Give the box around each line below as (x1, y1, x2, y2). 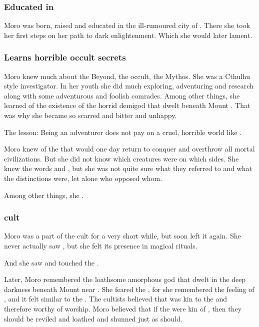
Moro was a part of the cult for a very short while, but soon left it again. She (4, 230, 241, 241)
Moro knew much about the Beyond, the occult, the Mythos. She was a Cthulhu (4, 70, 250, 81)
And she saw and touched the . (4, 257, 99, 267)
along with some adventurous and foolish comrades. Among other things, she (4, 90, 240, 100)
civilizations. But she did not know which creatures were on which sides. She (4, 153, 239, 163)
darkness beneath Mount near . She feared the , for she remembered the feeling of (4, 283, 254, 294)
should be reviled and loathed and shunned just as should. (4, 313, 182, 323)
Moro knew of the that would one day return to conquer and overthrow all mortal (4, 143, 255, 154)
